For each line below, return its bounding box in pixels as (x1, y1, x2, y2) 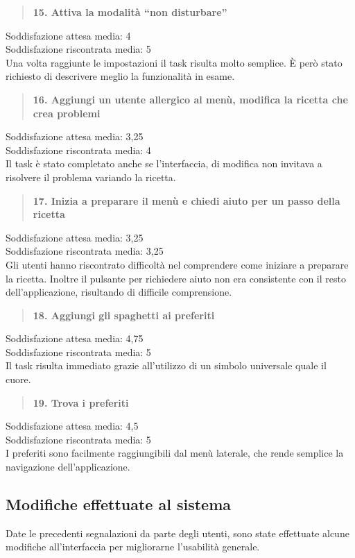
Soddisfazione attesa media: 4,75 (6, 331, 144, 346)
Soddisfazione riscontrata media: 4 (6, 142, 151, 157)
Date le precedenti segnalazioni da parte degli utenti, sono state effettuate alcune (6, 525, 349, 540)
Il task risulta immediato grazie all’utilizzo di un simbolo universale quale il (6, 358, 327, 373)
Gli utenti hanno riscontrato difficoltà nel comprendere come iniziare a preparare (6, 257, 349, 271)
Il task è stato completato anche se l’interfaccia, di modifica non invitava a (6, 156, 322, 171)
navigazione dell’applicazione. (6, 459, 130, 474)
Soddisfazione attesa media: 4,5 (6, 418, 139, 433)
